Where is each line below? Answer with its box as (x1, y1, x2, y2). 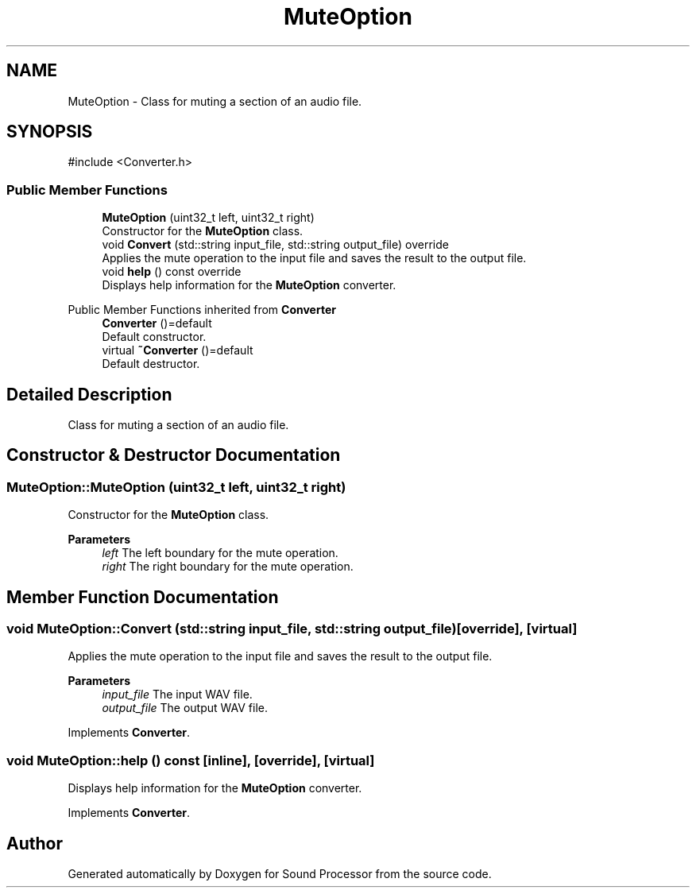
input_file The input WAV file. (102, 687, 253, 702)
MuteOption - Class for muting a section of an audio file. (68, 94, 362, 108)
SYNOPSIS (6, 122, 93, 142)
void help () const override (102, 265, 242, 279)
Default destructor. (102, 357, 200, 371)
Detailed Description (6, 384, 172, 404)
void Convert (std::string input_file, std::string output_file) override (102, 238, 449, 252)
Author (6, 833, 63, 853)
